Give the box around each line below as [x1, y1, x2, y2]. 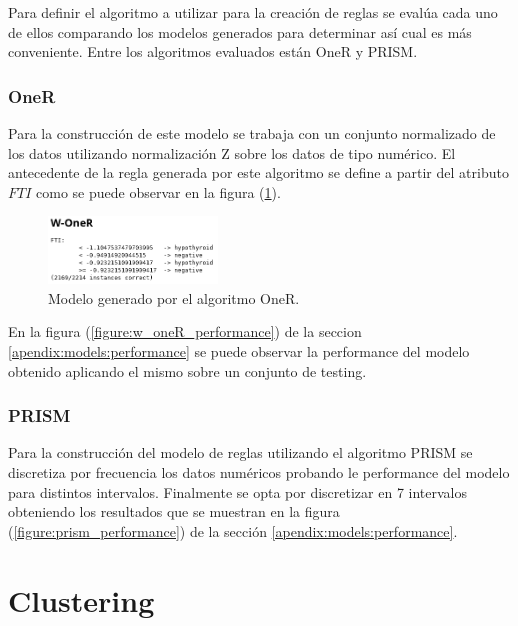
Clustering [8, 579, 155, 620]
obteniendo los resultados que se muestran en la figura [8, 501, 340, 522]
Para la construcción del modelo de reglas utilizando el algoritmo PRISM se [8, 442, 473, 463]
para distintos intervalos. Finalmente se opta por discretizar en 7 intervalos [8, 481, 467, 502]
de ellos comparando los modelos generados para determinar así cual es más [8, 21, 472, 42]
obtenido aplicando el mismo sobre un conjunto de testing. [8, 360, 367, 381]
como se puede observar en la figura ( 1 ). [36, 181, 281, 202]
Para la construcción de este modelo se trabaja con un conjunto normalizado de [8, 123, 496, 143]
